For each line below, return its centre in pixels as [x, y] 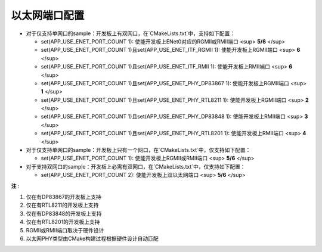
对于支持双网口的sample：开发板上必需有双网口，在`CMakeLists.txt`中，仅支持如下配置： [136, 166]
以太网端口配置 [48, 15]
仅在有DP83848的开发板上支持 [64, 213]
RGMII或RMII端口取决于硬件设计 [65, 230]
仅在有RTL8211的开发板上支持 [62, 205]
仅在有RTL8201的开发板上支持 [63, 222]
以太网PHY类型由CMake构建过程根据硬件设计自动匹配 [92, 238]
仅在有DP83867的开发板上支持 [64, 197]
